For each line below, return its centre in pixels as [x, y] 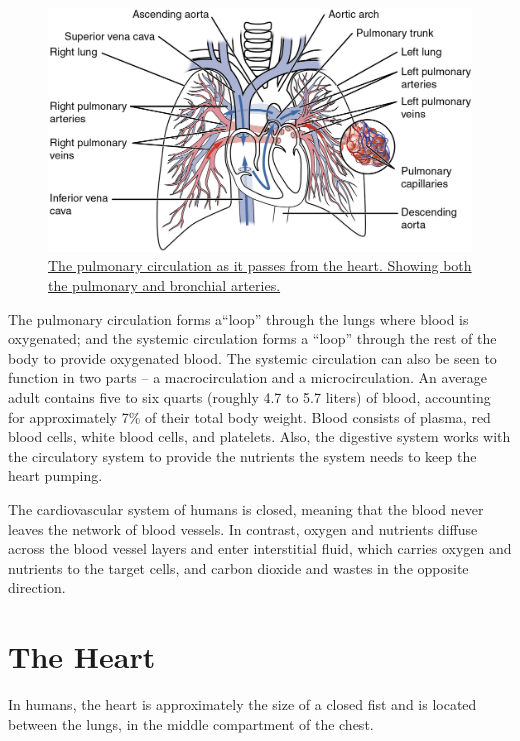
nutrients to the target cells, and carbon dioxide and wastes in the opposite [238, 567]
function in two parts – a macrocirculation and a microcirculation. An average [248, 377]
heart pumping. [55, 475]
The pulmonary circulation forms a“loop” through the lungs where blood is [238, 318]
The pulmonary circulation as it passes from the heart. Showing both [260, 265]
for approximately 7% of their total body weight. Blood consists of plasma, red [249, 416]
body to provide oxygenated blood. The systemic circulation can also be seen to [252, 357]
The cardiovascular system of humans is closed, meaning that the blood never [246, 509]
